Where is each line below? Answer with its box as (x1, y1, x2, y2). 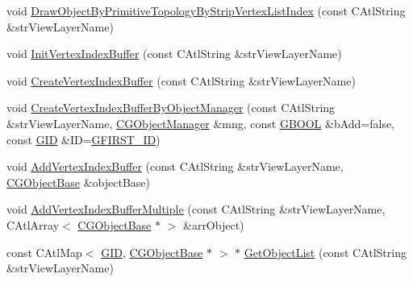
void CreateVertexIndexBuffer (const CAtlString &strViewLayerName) (6, 72, 356, 89)
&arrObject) (183, 216, 244, 233)
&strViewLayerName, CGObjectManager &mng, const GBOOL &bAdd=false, (6, 114, 395, 131)
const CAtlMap (6, 243, 82, 260)
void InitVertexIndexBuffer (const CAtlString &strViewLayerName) (6, 45, 342, 62)
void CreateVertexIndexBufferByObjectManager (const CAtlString (6, 99, 336, 116)
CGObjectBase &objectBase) (6, 173, 150, 190)
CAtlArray (6, 216, 60, 233)
